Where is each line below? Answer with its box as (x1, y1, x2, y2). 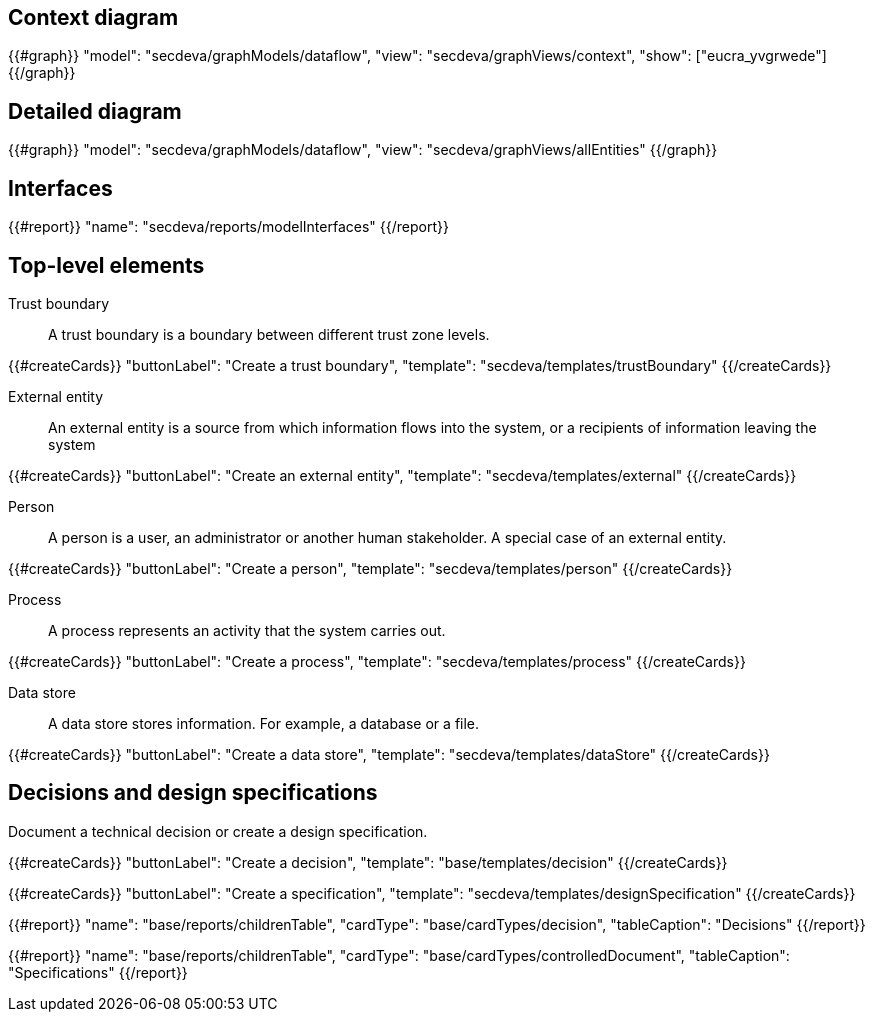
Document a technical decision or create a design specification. (8, 822, 428, 840)
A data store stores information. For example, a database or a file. (48, 714, 480, 732)
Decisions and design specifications (8, 780, 378, 806)
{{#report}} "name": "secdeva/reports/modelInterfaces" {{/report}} (8, 218, 449, 236)
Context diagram (8, 5, 179, 30)
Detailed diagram (8, 98, 182, 124)
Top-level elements (8, 252, 205, 278)
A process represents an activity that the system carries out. (48, 621, 446, 639)
